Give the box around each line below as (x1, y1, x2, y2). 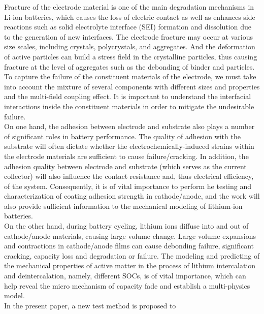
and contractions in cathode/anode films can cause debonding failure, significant (4, 240, 254, 251)
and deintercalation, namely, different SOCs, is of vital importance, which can (4, 270, 246, 281)
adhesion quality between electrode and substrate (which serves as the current (4, 161, 247, 171)
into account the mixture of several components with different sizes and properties (4, 81, 260, 91)
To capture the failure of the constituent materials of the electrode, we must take (4, 71, 256, 82)
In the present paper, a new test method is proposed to (4, 300, 176, 310)
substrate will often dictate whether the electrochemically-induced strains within (4, 141, 254, 151)
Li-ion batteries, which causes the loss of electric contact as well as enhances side (4, 11, 255, 22)
